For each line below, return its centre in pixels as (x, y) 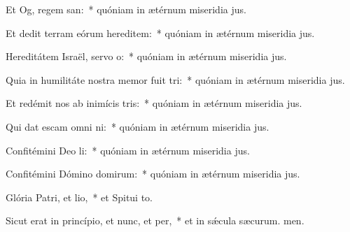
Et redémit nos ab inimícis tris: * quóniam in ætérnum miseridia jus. (154, 103)
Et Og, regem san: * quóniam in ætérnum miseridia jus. (126, 9)
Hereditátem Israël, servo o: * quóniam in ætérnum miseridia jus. (146, 56)
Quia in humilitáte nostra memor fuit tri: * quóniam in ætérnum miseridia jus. (175, 79)
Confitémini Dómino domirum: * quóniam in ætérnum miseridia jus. (153, 174)
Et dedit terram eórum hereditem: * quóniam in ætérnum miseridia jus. (160, 32)
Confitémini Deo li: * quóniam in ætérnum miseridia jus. (128, 150)
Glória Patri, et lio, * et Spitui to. (79, 197)
